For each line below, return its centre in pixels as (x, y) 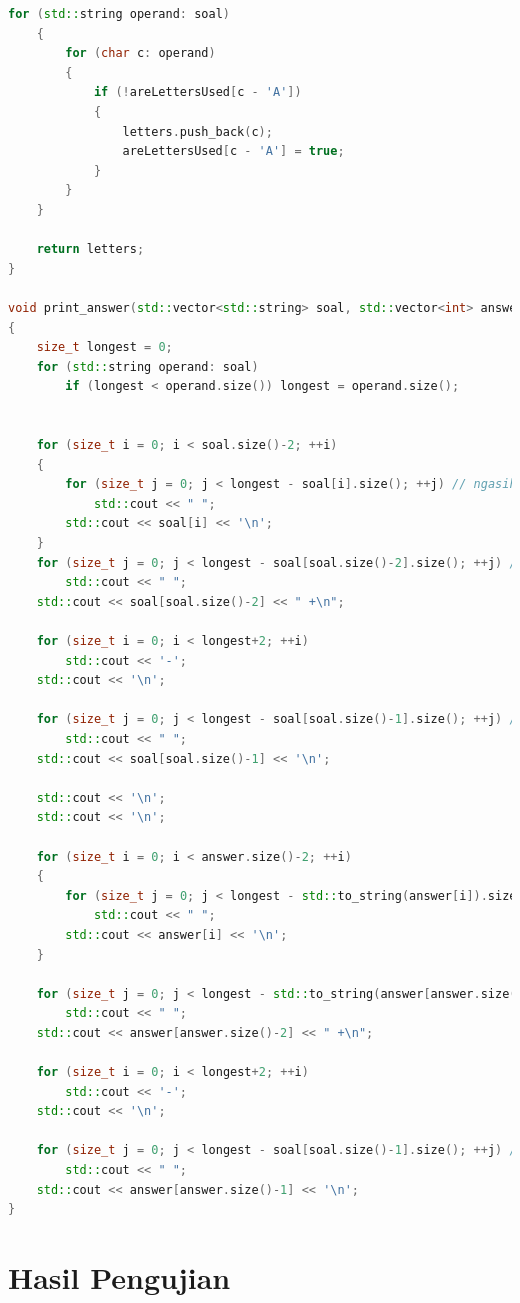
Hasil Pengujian (119, 1277)
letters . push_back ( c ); (197, 131)
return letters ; (90, 249)
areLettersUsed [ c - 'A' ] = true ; (233, 151)
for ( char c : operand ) (140, 53)
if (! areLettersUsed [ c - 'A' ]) (197, 92)
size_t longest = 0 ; (104, 347)
